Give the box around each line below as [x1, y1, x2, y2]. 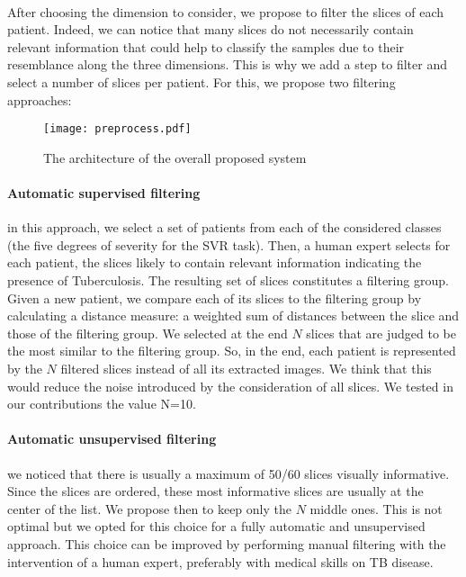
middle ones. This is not [309, 499, 443, 518]
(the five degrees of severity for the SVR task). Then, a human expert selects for [7, 235, 451, 254]
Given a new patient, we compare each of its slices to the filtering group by [7, 288, 422, 307]
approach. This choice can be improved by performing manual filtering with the [7, 534, 446, 553]
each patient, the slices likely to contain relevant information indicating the [7, 253, 422, 272]
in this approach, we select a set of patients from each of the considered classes [7, 218, 442, 237]
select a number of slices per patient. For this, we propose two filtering [7, 72, 396, 91]
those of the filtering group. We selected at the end [7, 323, 288, 342]
